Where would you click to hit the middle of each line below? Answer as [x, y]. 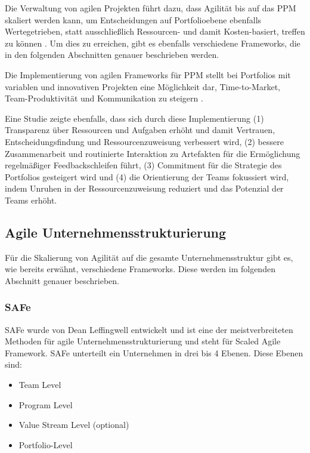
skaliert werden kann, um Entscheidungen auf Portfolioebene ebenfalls [133, 19]
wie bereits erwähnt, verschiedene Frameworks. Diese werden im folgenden [140, 269]
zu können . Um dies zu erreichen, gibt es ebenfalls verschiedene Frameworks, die [153, 43]
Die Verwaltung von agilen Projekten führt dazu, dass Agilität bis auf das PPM [151, 8]
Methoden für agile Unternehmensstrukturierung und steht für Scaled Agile [143, 341]
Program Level [46, 404]
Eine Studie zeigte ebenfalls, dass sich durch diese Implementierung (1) [134, 118]
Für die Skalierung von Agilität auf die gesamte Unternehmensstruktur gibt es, [149, 257]
